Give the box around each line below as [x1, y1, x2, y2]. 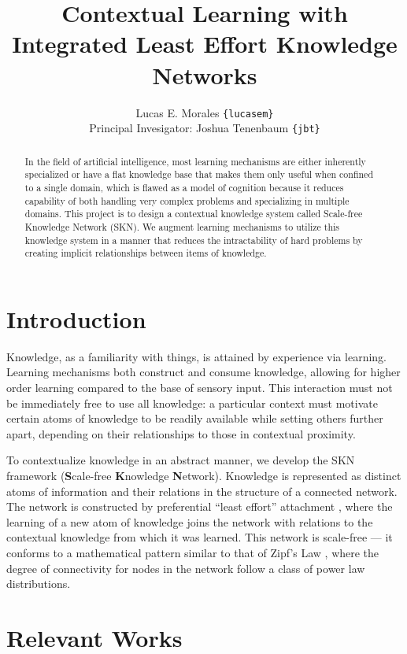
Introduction [6, 302, 146, 334]
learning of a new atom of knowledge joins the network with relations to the [6, 513, 373, 530]
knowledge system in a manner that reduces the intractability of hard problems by [24, 233, 363, 246]
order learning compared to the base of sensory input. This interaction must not [6, 379, 393, 395]
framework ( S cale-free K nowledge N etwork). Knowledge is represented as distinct [6, 467, 401, 483]
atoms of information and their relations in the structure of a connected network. [6, 482, 398, 499]
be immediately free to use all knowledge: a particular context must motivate [6, 394, 378, 411]
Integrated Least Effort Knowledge [12, 28, 398, 60]
